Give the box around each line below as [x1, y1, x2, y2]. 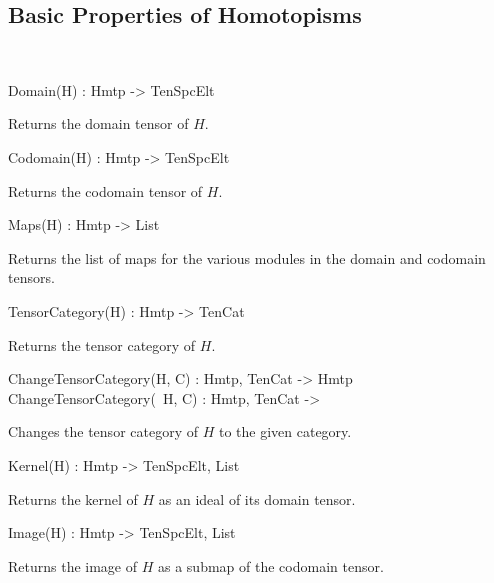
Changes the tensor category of [8, 421, 198, 442]
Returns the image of [8, 555, 138, 576]
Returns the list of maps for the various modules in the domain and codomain [8, 247, 486, 268]
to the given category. [218, 421, 352, 442]
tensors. [8, 267, 55, 288]
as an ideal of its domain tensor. [158, 488, 356, 509]
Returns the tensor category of [8, 334, 196, 355]
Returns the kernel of [8, 488, 138, 509]
